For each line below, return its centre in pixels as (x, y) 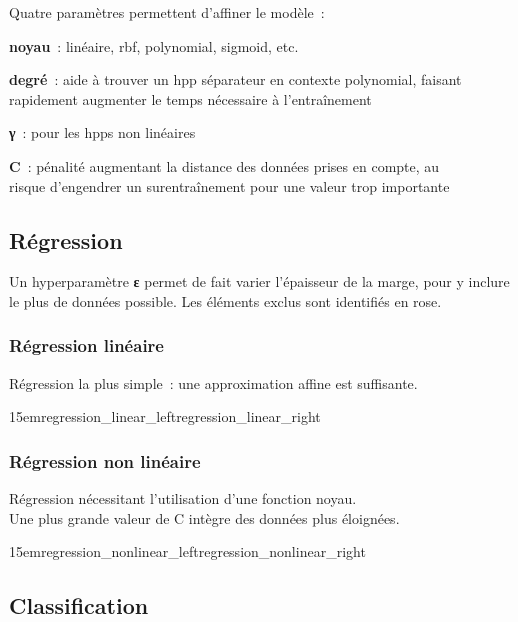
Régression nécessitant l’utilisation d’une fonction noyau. (183, 498)
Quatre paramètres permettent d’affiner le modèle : (167, 12)
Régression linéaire (86, 345)
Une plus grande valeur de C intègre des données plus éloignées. (204, 517)
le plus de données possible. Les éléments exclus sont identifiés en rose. (225, 300)
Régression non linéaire (105, 460)
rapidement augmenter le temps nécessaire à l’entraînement (190, 98)
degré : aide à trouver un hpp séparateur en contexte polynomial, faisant (235, 79)
